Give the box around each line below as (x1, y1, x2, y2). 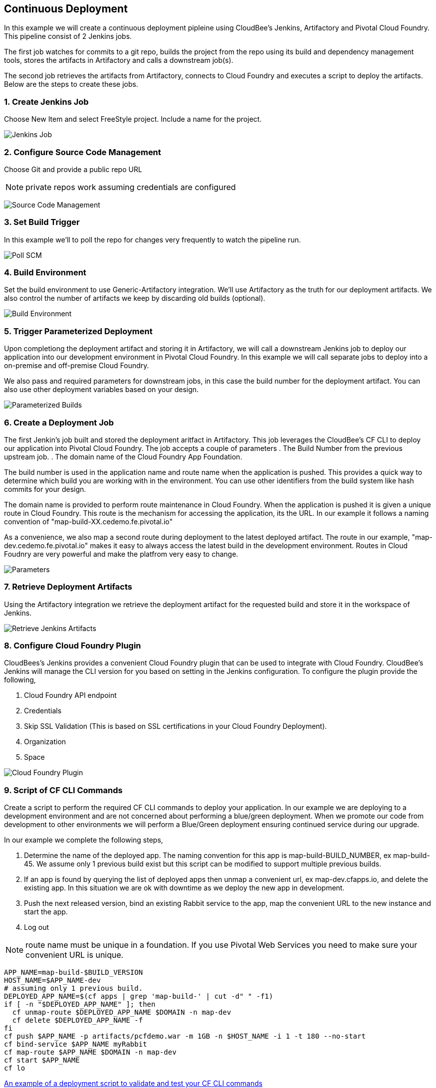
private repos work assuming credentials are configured (25, 182, 236, 192)
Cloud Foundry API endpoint (24, 691, 117, 700)
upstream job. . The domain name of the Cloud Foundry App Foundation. (4, 452, 242, 461)
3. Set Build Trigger (4, 217, 80, 227)
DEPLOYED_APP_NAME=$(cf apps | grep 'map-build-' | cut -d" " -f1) (4, 992, 273, 1001)
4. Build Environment (4, 267, 86, 278)
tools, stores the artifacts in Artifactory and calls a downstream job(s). (4, 56, 233, 65)
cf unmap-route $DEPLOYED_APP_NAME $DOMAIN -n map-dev (12, 1008, 231, 1017)
